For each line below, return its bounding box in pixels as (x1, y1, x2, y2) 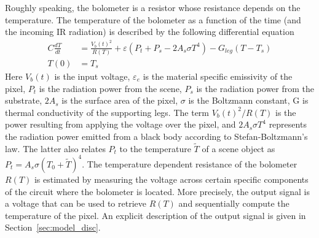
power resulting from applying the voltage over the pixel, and (5, 118, 236, 131)
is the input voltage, (54, 70, 130, 83)
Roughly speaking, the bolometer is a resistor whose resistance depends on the (5, 1, 301, 13)
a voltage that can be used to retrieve (5, 197, 146, 210)
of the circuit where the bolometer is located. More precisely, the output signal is (5, 185, 310, 198)
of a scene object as (202, 142, 275, 155)
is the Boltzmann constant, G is (188, 94, 309, 107)
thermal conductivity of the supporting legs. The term (5, 106, 210, 118)
